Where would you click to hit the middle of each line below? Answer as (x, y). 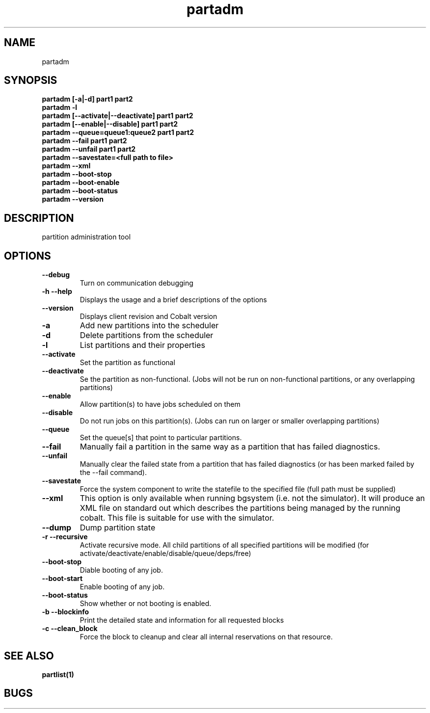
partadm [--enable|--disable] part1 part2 (110, 124)
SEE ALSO (29, 656)
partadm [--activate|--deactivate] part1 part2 (118, 116)
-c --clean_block (70, 629)
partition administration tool (86, 237)
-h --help (57, 291)
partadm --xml (66, 166)
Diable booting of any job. (121, 570)
